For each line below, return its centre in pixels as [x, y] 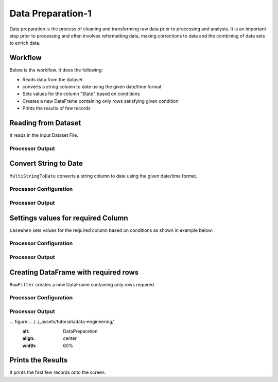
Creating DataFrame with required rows [74, 272]
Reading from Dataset [45, 123]
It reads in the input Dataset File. [44, 135]
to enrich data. [25, 43]
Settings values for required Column [69, 218]
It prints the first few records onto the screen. [58, 372]
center [70, 338]
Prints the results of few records [57, 108]
